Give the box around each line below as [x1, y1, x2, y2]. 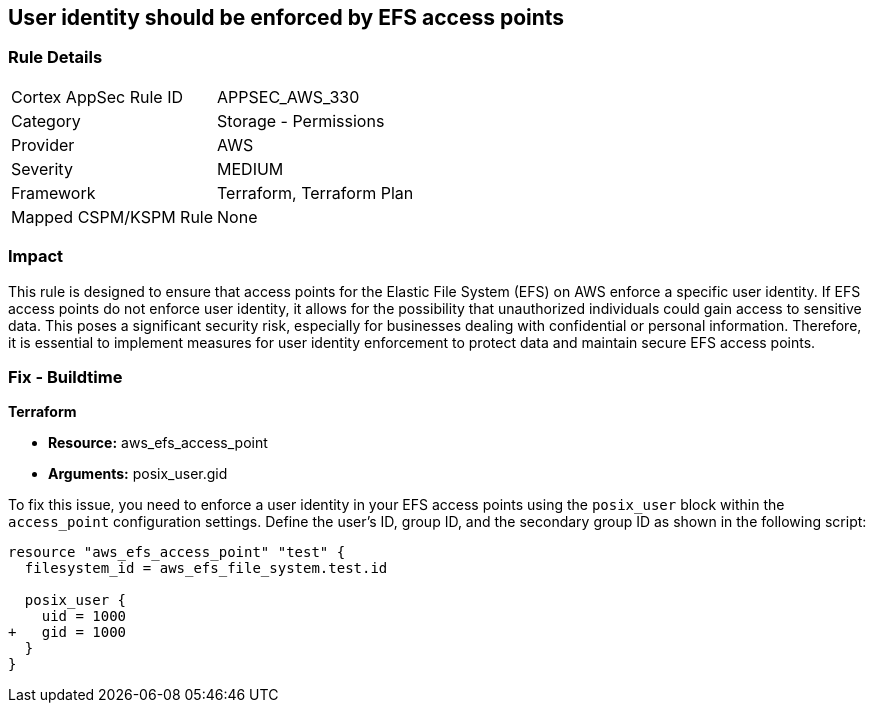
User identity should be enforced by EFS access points [8, 5, 565, 30]
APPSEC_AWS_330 [217, 86, 360, 107]
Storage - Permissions [217, 110, 385, 131]
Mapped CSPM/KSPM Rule [11, 206, 214, 227]
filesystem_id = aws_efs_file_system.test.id [24, 560, 388, 577]
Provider [11, 134, 75, 155]
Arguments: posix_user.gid [48, 465, 228, 483]
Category [11, 110, 81, 131]
